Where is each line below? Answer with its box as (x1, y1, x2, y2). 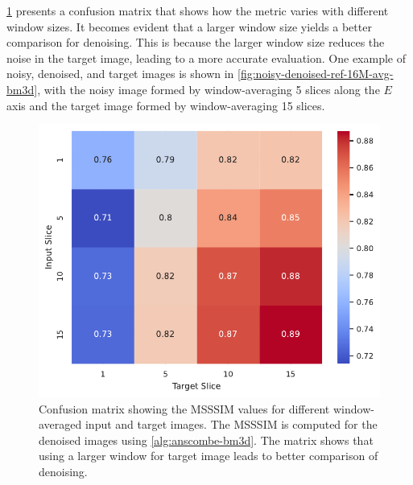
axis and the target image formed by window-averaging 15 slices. (6, 97, 325, 113)
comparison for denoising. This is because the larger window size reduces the (6, 34, 385, 51)
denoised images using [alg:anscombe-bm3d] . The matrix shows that (39, 431, 374, 448)
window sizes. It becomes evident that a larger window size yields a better (6, 18, 372, 35)
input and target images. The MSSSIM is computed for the (85, 416, 378, 433)
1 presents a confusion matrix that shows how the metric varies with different (6, 2, 389, 18)
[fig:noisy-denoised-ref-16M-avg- (237, 65, 394, 82)
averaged (39, 416, 82, 433)
